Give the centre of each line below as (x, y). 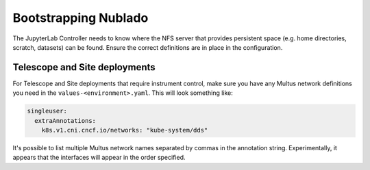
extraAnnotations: (65, 121)
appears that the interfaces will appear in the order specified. (99, 158)
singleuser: (47, 111)
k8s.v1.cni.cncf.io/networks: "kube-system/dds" (125, 130)
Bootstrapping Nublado (81, 18)
